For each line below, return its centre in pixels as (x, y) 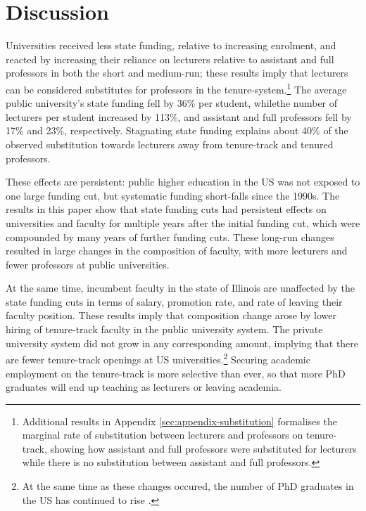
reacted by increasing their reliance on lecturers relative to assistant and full (170, 59)
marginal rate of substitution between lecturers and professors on (163, 435)
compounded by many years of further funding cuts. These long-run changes (170, 237)
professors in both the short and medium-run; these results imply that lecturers (177, 73)
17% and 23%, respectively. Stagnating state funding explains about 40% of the (177, 130)
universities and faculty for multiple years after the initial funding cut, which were (183, 222)
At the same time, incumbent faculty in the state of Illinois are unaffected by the (181, 288)
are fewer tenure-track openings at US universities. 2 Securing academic (158, 358)
